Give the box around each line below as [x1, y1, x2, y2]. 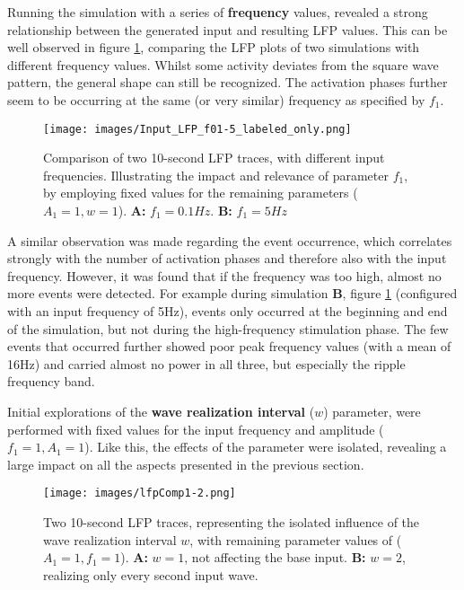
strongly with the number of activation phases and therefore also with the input [7, 249, 447, 268]
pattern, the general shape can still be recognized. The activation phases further [7, 73, 448, 92]
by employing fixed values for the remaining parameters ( [43, 183, 358, 202]
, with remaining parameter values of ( [189, 530, 402, 549]
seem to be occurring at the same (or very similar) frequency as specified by [7, 90, 425, 109]
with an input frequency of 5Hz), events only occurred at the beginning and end [7, 301, 448, 320]
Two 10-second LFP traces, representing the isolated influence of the [43, 512, 420, 531]
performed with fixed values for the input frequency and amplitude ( [7, 419, 384, 438]
